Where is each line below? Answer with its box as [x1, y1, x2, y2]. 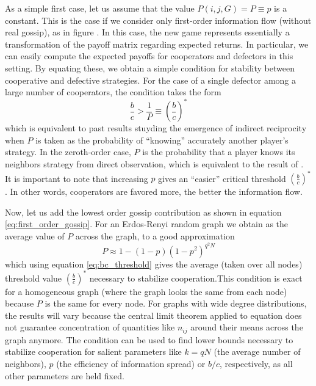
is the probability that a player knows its [142, 145, 295, 158]
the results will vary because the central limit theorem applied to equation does [5, 308, 302, 321]
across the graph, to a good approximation [75, 229, 235, 242]
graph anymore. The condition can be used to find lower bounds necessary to [5, 333, 293, 346]
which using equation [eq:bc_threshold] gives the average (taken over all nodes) [5, 257, 303, 270]
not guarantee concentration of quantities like [5, 321, 175, 333]
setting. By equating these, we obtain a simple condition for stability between [5, 61, 295, 74]
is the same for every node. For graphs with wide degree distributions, [45, 297, 307, 310]
